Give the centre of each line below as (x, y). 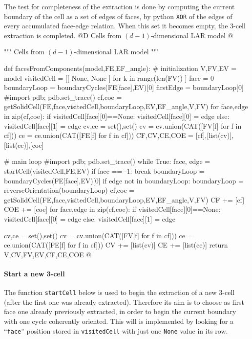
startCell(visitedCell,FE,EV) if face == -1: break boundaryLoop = (104, 170)
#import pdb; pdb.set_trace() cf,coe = (63, 97)
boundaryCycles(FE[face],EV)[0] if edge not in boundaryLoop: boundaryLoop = (124, 180)
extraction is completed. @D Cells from (63, 35)
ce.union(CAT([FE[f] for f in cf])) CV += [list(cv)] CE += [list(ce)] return (116, 245)
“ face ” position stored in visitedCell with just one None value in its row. (116, 330)
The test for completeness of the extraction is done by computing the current (119, 6)
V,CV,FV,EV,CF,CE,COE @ (48, 254)
